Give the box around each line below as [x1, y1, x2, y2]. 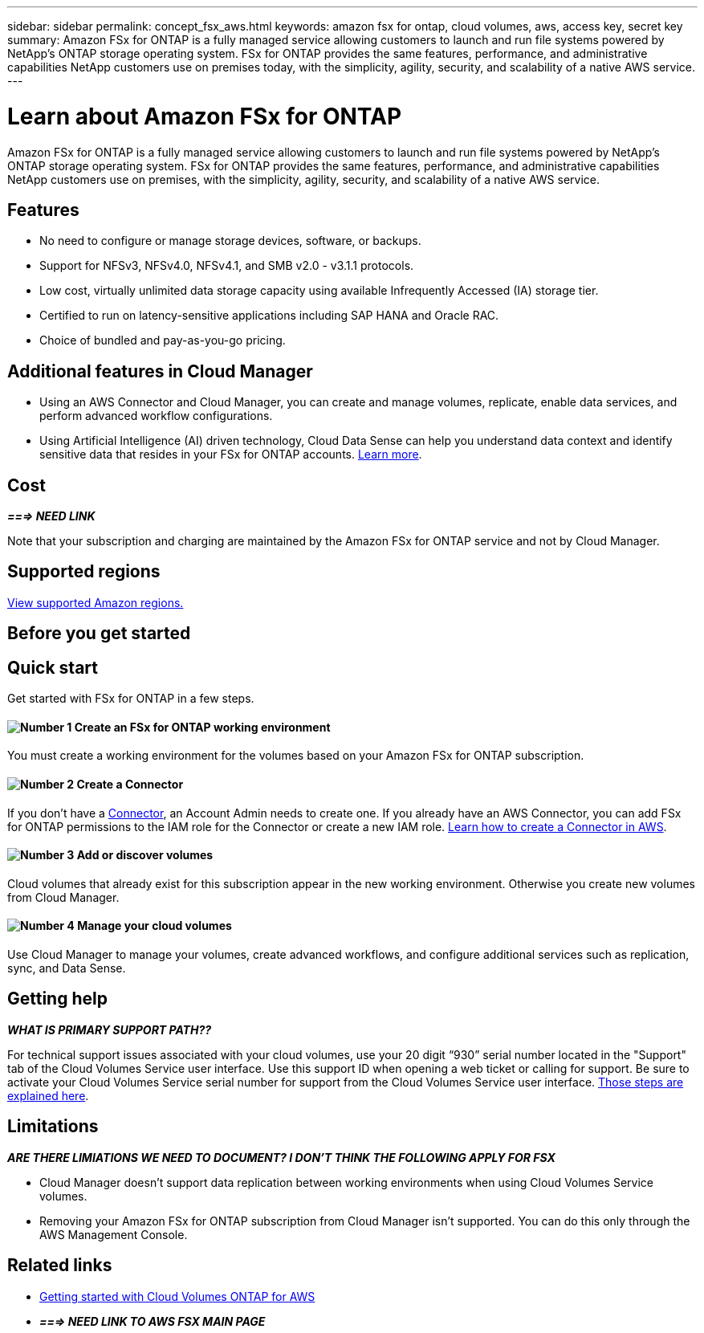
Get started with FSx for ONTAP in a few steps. [7, 691, 254, 706]
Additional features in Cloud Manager [7, 361, 313, 381]
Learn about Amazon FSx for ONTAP [7, 102, 402, 130]
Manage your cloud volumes [77, 919, 232, 933]
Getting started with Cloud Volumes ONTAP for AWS [39, 1289, 315, 1303]
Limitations [7, 1116, 99, 1137]
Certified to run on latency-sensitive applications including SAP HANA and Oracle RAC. [39, 308, 499, 323]
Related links [7, 1255, 112, 1276]
